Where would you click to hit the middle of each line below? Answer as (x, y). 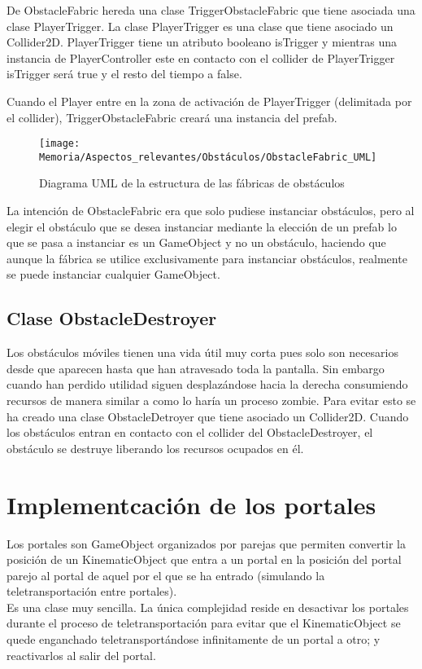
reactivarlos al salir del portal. (81, 655)
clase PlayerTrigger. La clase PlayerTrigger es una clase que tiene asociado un (200, 26)
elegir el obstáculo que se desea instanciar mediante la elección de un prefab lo (202, 226)
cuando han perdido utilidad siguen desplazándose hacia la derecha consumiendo (207, 384)
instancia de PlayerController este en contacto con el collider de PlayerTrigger (201, 57)
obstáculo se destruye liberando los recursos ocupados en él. (155, 448)
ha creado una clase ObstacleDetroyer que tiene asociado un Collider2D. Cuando (208, 416)
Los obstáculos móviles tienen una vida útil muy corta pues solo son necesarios (202, 352)
